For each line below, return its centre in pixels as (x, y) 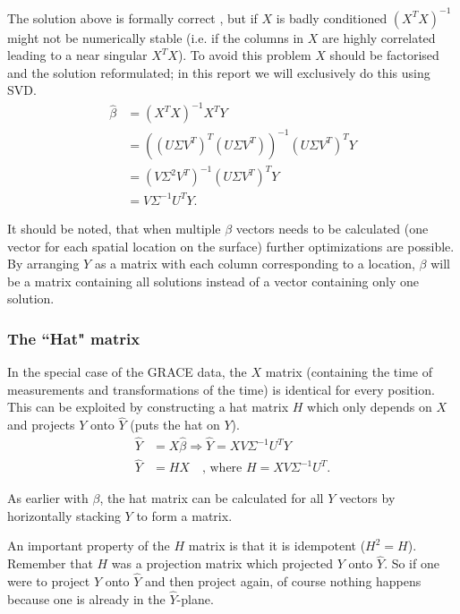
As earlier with (48, 498)
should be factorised (384, 55)
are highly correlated (379, 37)
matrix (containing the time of (349, 372)
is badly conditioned (332, 17)
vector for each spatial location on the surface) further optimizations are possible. (231, 246)
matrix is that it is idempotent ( (277, 546)
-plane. (195, 598)
